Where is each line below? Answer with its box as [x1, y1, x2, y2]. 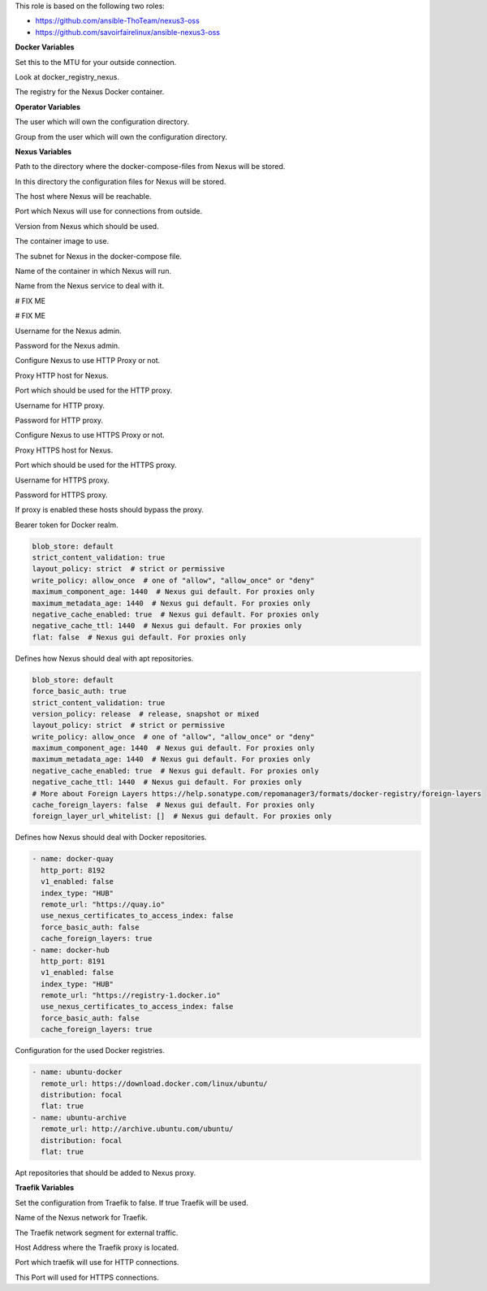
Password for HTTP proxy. [15, 415, 104, 425]
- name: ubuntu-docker [32, 1068, 123, 1077]
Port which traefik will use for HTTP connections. [15, 1258, 179, 1267]
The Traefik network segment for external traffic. [15, 1228, 179, 1237]
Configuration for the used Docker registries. [15, 1046, 166, 1055]
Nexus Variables [15, 146, 72, 156]
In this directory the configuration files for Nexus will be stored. [15, 176, 226, 186]
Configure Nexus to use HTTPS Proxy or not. [15, 431, 166, 440]
